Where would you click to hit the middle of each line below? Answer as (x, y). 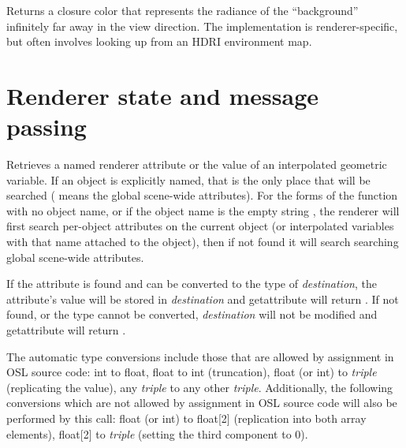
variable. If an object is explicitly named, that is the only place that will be (188, 179)
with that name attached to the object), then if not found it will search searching (203, 242)
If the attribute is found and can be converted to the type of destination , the (192, 284)
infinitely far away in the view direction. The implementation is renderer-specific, (202, 26)
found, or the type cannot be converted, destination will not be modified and (192, 314)
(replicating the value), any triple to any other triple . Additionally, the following (200, 387)
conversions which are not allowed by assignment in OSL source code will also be (202, 403)
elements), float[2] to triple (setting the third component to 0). (157, 433)
